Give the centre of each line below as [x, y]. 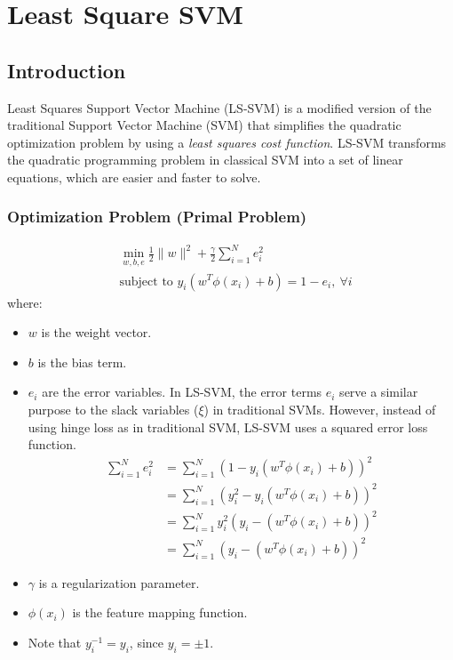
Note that [55, 643]
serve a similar [379, 392]
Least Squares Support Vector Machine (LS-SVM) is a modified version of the [219, 107]
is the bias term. [82, 362]
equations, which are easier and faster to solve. [134, 177]
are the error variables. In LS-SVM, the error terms [182, 392]
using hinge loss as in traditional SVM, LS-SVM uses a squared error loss [228, 427]
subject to [146, 282]
